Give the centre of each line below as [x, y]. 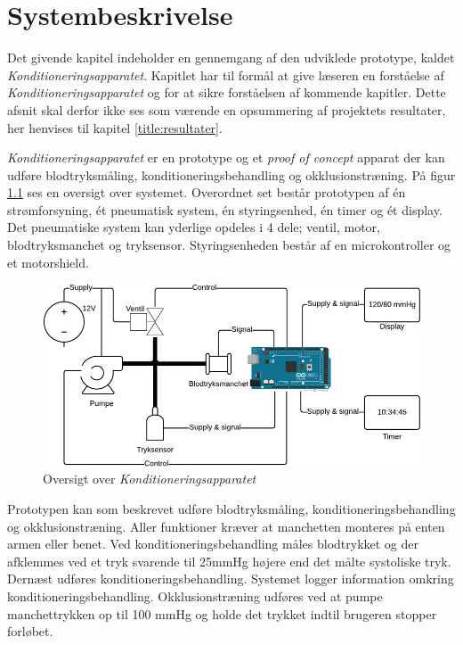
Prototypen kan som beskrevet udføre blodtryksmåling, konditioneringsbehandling [231, 508]
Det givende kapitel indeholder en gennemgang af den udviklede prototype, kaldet [231, 58]
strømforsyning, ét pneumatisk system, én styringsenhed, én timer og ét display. [225, 209]
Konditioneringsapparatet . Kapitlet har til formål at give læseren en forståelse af [226, 74]
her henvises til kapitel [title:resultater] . [115, 127]
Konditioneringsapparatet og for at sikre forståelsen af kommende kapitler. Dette [227, 92]
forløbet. [30, 631]
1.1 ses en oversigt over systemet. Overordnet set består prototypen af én [207, 192]
